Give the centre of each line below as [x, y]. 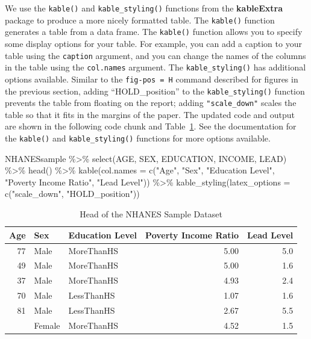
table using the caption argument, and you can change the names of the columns [155, 55]
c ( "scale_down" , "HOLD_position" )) [72, 194]
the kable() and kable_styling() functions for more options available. [138, 138]
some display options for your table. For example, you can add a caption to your [153, 43]
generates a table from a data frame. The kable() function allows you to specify [154, 32]
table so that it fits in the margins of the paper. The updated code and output [150, 114]
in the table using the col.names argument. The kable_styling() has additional [155, 67]
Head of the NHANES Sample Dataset [151, 214]
